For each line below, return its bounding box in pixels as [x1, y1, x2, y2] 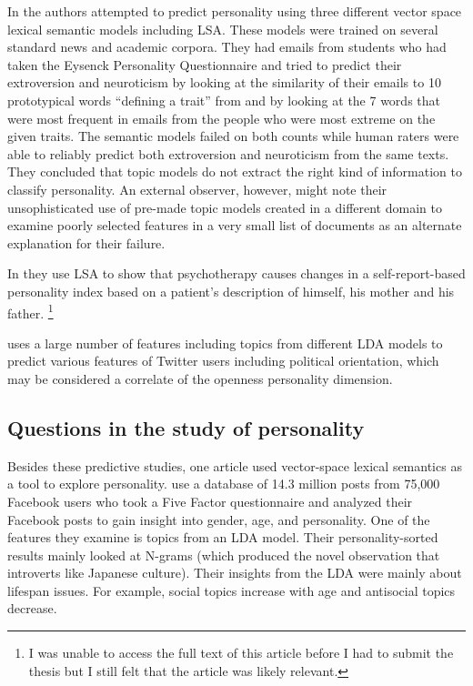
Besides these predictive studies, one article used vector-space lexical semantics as [7, 456, 462, 475]
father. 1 [7, 300, 54, 322]
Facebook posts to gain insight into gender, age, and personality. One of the [7, 509, 430, 529]
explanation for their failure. [7, 233, 166, 252]
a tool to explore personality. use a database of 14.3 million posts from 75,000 [7, 474, 440, 493]
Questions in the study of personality [7, 413, 365, 441]
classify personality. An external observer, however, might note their [7, 179, 387, 198]
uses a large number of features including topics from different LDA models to [7, 333, 443, 352]
